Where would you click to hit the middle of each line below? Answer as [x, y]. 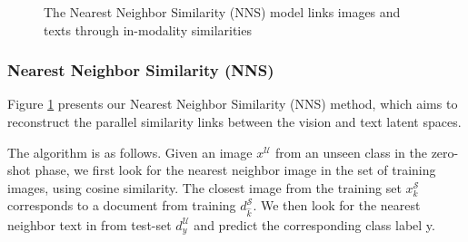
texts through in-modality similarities [148, 29]
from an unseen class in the [351, 152]
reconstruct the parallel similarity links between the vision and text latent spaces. [234, 121]
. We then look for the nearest [337, 205]
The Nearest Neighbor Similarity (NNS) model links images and [222, 12]
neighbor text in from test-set [90, 224]
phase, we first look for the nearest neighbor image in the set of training [235, 170]
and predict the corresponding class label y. [314, 224]
